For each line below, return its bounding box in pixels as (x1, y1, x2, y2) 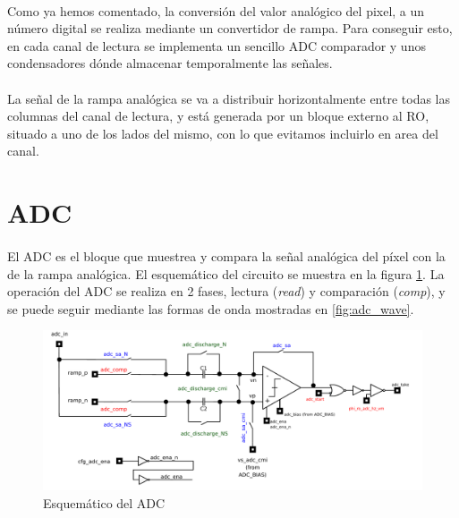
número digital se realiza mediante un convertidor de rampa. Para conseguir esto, (7, 19, 453, 38)
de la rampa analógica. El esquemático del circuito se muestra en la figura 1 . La (7, 264, 445, 283)
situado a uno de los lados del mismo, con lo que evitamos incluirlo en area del (7, 123, 438, 142)
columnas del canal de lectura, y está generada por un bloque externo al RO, (7, 106, 429, 125)
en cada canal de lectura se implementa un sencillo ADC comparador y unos (7, 36, 426, 55)
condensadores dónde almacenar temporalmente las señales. (7, 54, 333, 72)
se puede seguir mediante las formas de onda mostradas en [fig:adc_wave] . (7, 299, 414, 318)
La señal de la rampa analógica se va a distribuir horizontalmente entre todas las (7, 89, 451, 107)
